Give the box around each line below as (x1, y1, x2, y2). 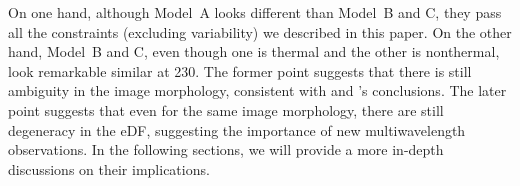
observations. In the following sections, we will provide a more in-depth (8, 139, 444, 160)
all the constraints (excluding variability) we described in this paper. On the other (8, 21, 512, 42)
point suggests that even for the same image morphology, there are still (8, 99, 444, 120)
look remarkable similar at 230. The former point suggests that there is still (8, 60, 472, 81)
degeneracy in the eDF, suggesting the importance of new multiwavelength (8, 119, 466, 140)
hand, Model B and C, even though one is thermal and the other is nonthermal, (8, 41, 500, 62)
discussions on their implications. (8, 158, 210, 179)
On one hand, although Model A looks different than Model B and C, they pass (8, 2, 502, 22)
